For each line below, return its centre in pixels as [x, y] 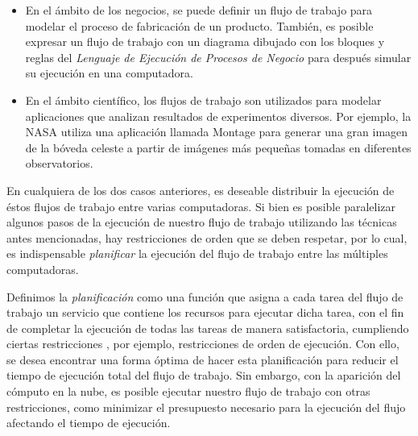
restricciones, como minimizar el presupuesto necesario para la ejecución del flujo [206, 407]
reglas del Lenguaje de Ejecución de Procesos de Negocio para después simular [218, 57]
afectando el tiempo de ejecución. [89, 423]
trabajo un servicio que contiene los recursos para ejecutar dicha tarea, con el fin [205, 312]
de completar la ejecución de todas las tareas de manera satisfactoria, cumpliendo [208, 328]
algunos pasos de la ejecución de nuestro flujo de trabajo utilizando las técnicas [202, 222]
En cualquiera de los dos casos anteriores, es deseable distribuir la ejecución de [201, 190]
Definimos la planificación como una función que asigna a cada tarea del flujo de [205, 296]
